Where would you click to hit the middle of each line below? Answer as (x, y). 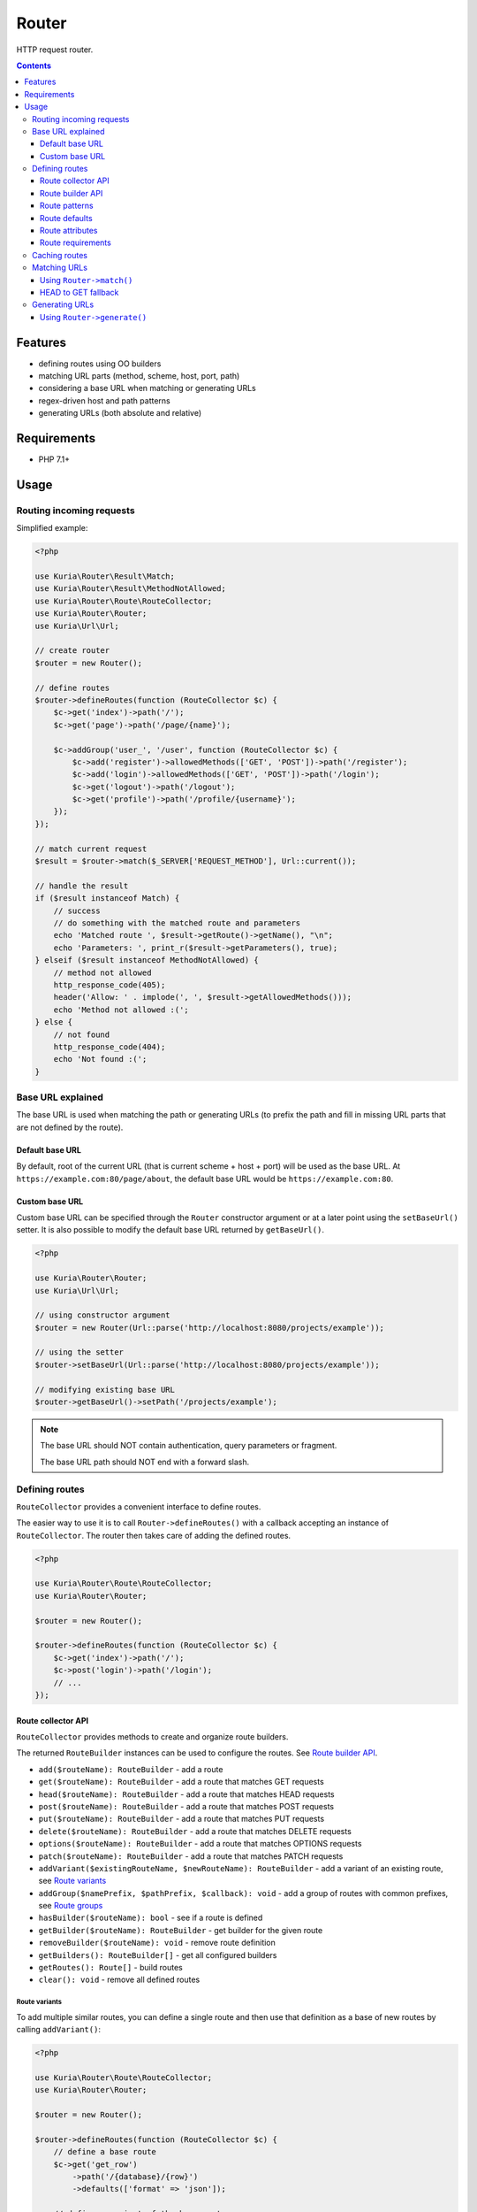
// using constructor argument (103, 1315)
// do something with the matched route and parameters (177, 923)
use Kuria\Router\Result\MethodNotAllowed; (131, 589)
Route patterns (67, 206)
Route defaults (66, 218)
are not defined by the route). (70, 1127)
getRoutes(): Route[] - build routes (110, 1968)
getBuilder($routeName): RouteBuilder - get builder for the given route (181, 1930)
